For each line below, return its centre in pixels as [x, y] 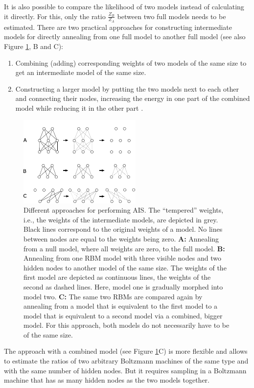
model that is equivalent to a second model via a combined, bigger [123, 315]
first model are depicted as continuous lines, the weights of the [117, 277]
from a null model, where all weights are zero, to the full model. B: [124, 248]
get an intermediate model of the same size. [81, 72]
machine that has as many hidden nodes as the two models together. [107, 380]
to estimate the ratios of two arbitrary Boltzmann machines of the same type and [126, 361]
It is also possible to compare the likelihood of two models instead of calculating [124, 6]
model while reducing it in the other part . [79, 108]
